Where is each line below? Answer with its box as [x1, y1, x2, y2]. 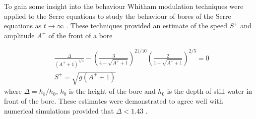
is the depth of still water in [167, 86, 253, 96]
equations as [4, 20, 42, 31]
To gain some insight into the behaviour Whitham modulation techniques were [4, 1, 244, 11]
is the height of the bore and [68, 86, 156, 96]
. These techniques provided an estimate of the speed [66, 20, 227, 31]
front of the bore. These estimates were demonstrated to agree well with [4, 95, 223, 106]
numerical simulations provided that [4, 105, 114, 116]
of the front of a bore [48, 30, 113, 40]
